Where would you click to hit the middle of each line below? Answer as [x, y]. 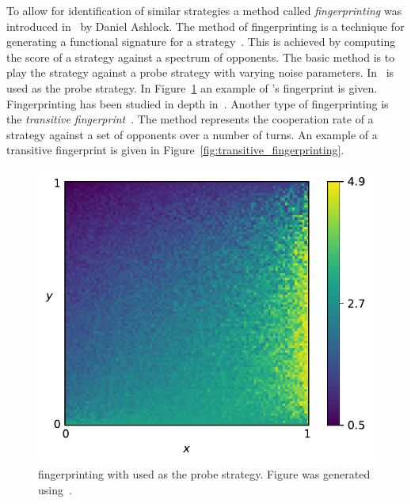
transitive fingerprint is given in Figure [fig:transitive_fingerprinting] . [175, 150]
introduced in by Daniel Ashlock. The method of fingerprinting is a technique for [205, 26]
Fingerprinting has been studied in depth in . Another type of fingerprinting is [198, 103]
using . [55, 489]
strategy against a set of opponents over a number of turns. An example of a [192, 134]
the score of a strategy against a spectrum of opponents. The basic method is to [201, 57]
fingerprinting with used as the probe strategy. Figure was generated [204, 474]
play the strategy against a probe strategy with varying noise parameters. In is [200, 72]
